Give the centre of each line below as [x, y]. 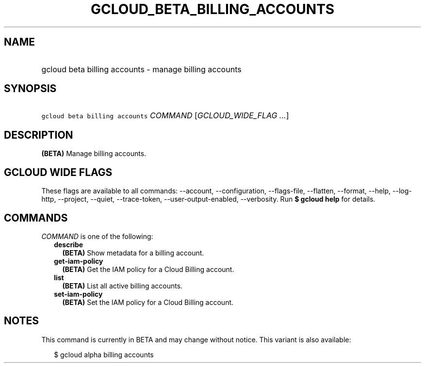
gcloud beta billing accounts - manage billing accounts [141, 69]
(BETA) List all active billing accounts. [123, 286]
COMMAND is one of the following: [97, 236]
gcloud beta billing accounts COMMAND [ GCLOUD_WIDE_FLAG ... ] [165, 116]
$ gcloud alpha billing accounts [104, 354]
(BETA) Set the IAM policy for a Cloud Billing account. [148, 302]
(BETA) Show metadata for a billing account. [133, 253]
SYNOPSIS [30, 89]
